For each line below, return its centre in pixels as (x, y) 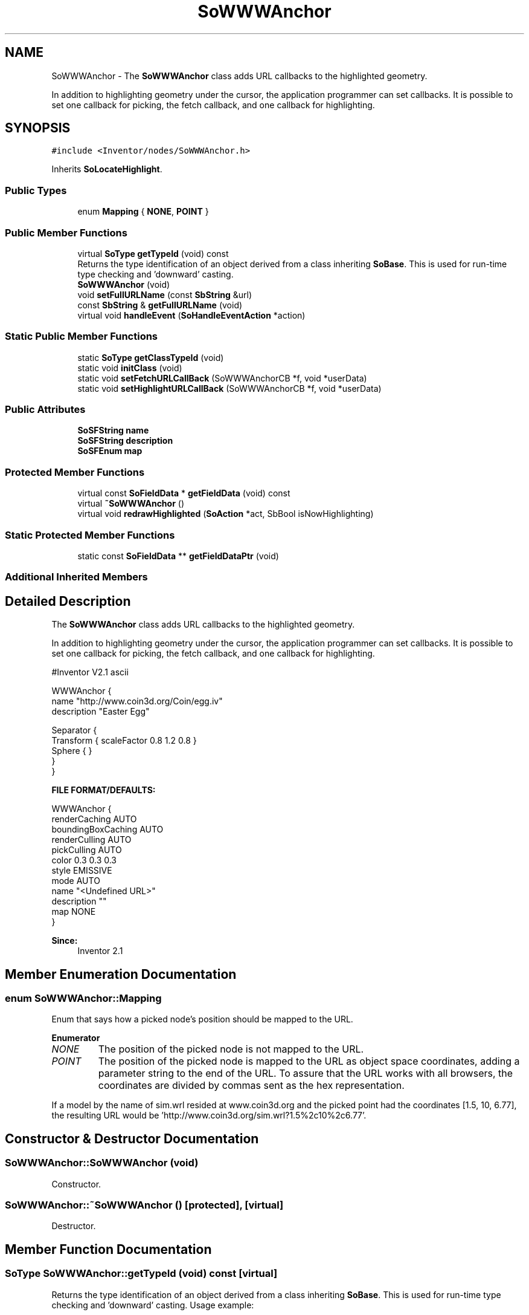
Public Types (36, 190)
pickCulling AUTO (87, 850)
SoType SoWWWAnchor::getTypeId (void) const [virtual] (141, 1274)
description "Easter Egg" (101, 712)
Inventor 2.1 (100, 951)
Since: (65, 941)
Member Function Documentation (108, 1249)
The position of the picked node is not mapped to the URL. (231, 1049)
